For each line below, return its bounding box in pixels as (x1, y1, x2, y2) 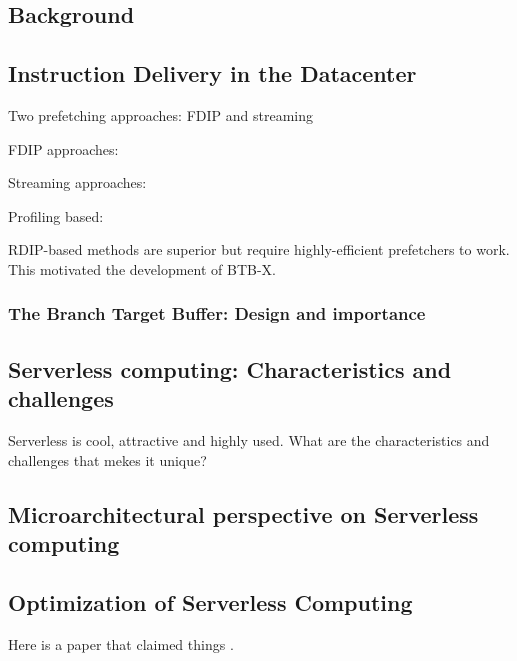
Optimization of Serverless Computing (8, 586, 413, 617)
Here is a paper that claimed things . (8, 633, 234, 654)
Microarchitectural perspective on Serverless (8, 498, 479, 529)
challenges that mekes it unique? (8, 449, 207, 470)
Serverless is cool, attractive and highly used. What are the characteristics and (8, 429, 490, 450)
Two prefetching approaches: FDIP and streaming (8, 104, 313, 125)
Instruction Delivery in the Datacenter (8, 58, 417, 89)
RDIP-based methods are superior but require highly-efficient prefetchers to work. (8, 239, 510, 260)
